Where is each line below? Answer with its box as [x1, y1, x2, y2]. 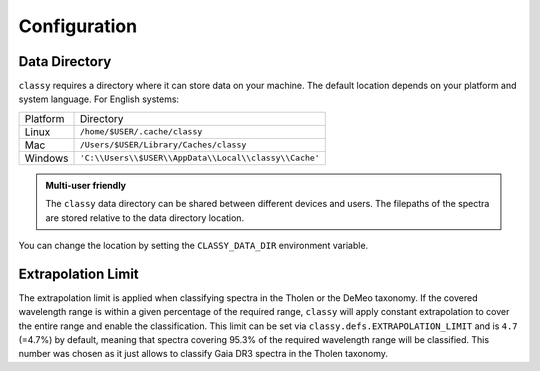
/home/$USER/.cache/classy [79, 126, 203, 137]
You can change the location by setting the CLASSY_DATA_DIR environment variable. [18, 240, 369, 252]
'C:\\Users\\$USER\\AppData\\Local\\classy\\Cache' [79, 153, 320, 164]
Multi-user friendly [45, 179, 127, 191]
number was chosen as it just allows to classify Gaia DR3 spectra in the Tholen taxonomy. [18, 348, 389, 360]
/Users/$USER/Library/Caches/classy [79, 140, 247, 150]
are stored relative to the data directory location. [45, 211, 245, 224]
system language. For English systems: [18, 93, 180, 105]
